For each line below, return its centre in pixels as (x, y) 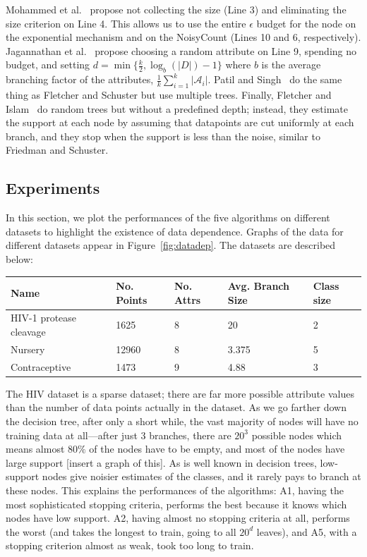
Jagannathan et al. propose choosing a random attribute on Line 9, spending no (181, 50)
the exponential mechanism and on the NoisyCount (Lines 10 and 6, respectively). (183, 37)
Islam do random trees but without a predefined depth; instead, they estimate (177, 108)
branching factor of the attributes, (80, 79)
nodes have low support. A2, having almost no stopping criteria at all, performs (178, 518)
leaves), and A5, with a (307, 531)
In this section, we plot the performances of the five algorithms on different (168, 218)
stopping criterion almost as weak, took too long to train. (130, 545)
